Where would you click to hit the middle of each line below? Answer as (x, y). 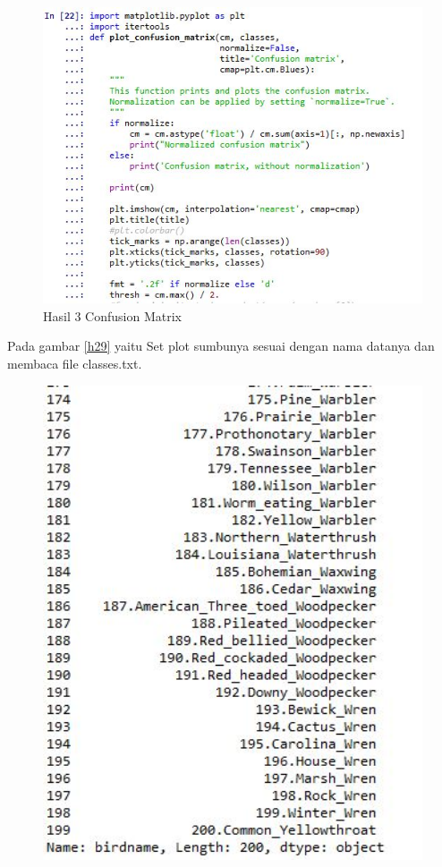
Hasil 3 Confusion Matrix (112, 315)
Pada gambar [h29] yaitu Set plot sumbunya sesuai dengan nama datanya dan (221, 346)
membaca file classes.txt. (75, 363)
